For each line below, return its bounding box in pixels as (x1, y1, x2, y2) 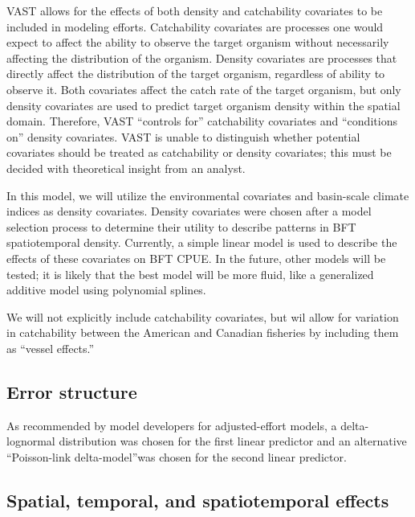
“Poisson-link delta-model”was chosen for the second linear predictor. (6, 448, 347, 465)
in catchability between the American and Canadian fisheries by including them (6, 324, 399, 341)
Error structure (6, 379, 137, 404)
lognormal (6, 433, 55, 449)
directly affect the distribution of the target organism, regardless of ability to (6, 65, 385, 82)
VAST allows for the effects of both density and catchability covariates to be (6, 2, 383, 18)
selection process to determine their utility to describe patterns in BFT (6, 218, 356, 235)
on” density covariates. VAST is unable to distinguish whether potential (6, 128, 360, 145)
